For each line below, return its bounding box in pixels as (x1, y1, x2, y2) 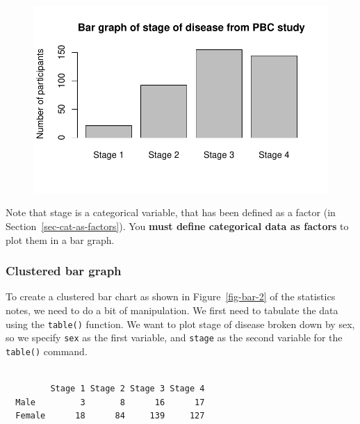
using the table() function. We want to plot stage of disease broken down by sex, (6, 316, 355, 331)
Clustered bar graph (6, 262, 122, 279)
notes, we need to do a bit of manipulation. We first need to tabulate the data (6, 303, 338, 317)
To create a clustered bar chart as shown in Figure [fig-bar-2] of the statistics (6, 289, 336, 304)
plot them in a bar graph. (6, 232, 115, 247)
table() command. (6, 343, 88, 358)
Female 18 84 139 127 (15, 411, 205, 421)
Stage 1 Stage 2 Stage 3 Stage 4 (50, 384, 205, 394)
